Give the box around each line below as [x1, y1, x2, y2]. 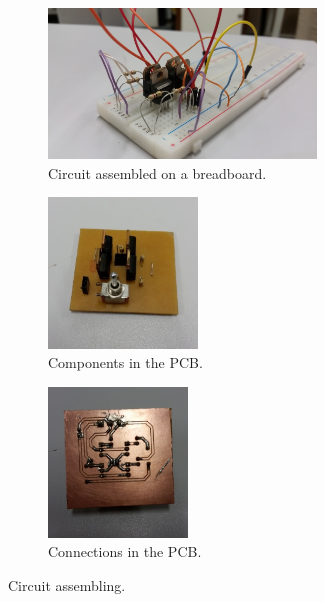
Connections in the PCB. [48, 541, 202, 562]
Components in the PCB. [48, 352, 203, 373]
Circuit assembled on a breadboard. [48, 162, 267, 183]
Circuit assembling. [8, 575, 126, 596]
